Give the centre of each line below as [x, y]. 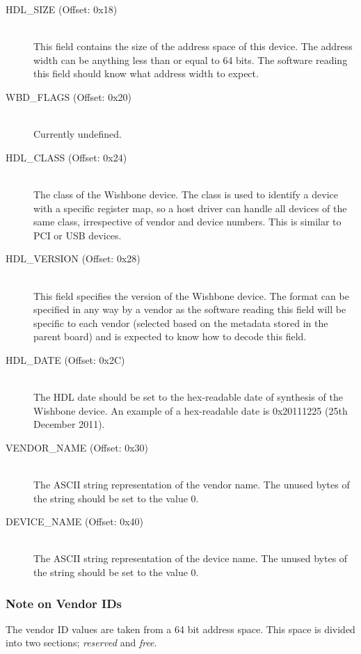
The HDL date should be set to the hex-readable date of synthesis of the [188, 397]
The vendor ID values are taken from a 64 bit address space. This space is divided [180, 629]
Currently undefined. [78, 134]
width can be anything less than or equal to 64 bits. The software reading [191, 59]
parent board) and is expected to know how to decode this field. [170, 336]
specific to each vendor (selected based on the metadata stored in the [181, 322]
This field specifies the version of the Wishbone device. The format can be [191, 295]
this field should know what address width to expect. [146, 73]
